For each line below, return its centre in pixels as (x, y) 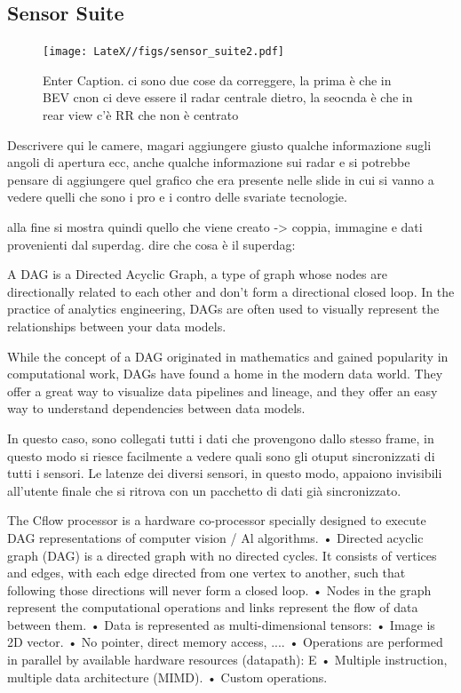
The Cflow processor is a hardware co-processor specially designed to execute (217, 520)
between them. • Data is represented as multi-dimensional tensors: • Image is (221, 624)
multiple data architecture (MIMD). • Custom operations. (167, 677)
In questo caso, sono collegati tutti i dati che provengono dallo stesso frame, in (221, 438)
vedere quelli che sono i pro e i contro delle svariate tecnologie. (177, 197)
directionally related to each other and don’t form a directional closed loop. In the (231, 291)
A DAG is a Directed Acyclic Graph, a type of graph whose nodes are (197, 274)
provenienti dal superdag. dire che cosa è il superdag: (151, 244)
